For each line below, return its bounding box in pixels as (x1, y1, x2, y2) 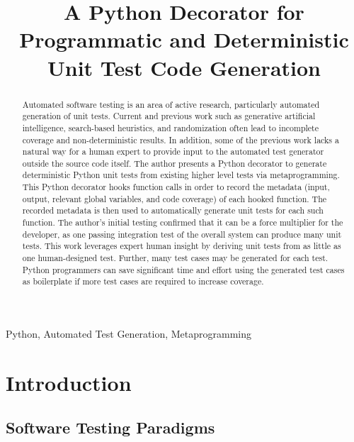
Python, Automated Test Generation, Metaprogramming (6, 326, 252, 341)
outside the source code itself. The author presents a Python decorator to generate (22, 157, 327, 169)
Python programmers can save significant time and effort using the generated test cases (22, 263, 345, 275)
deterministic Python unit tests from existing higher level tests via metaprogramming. (22, 169, 340, 181)
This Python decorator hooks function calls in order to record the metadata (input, (22, 181, 330, 193)
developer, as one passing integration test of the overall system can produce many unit (22, 228, 342, 240)
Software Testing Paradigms (6, 416, 215, 438)
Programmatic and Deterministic (19, 25, 349, 54)
